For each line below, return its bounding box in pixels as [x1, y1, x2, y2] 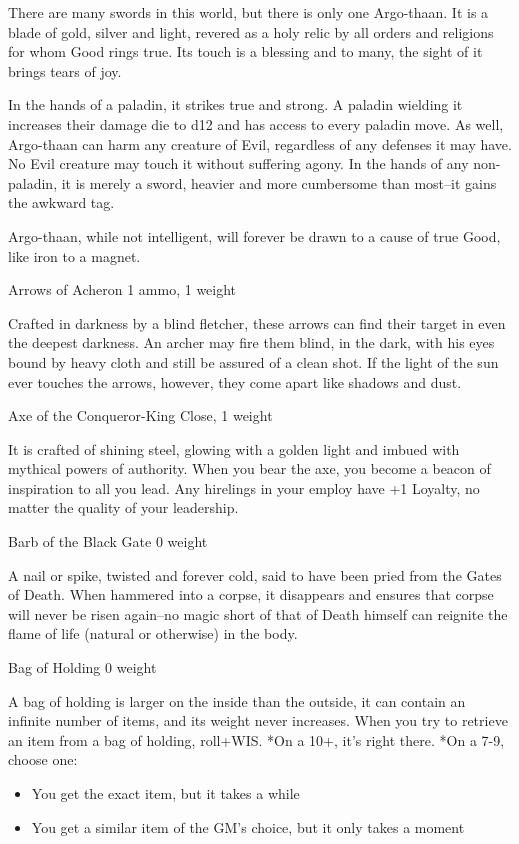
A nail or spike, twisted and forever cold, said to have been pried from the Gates [8, 564, 502, 585]
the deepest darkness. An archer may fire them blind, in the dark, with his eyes [8, 332, 495, 353]
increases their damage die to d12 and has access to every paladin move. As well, [8, 113, 504, 134]
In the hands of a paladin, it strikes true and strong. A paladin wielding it [8, 94, 463, 115]
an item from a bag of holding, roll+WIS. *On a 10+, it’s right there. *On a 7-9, [8, 729, 505, 750]
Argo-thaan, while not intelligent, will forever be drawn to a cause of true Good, [8, 225, 501, 246]
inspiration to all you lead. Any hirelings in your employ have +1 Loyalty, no [8, 477, 480, 498]
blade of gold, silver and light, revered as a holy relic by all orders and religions [8, 21, 494, 42]
